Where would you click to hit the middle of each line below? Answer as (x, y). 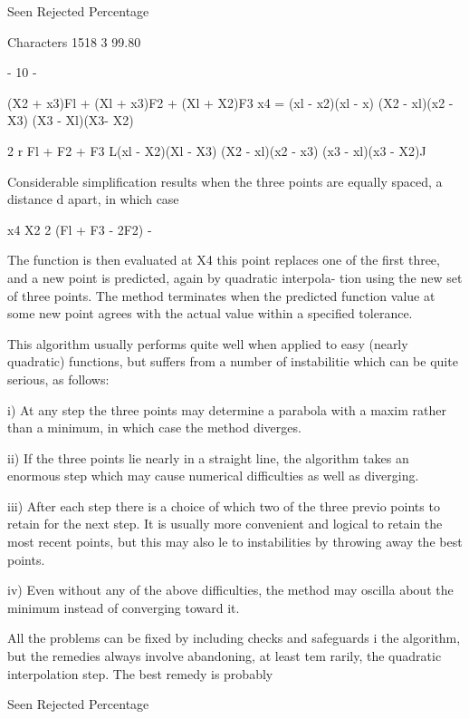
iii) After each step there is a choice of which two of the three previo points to (224, 505)
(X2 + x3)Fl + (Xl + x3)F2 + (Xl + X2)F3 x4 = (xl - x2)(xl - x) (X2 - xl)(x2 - (230, 102)
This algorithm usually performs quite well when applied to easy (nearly (208, 343)
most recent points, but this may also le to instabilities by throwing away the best (235, 542)
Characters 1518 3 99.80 (74, 41)
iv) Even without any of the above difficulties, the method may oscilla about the (230, 590)
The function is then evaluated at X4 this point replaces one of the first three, (224, 260)
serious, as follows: (58, 379)
